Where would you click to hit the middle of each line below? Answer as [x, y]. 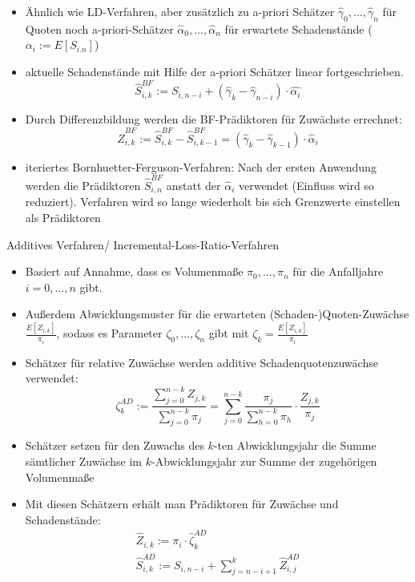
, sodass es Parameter [109, 333]
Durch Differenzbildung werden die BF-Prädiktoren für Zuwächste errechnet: [214, 119]
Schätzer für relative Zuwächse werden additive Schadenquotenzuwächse [201, 362]
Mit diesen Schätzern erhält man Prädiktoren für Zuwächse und [182, 504]
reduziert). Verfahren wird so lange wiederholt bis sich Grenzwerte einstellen [213, 202]
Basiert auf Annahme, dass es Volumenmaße [134, 271]
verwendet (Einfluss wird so [306, 185]
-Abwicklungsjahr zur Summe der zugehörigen [264, 461]
